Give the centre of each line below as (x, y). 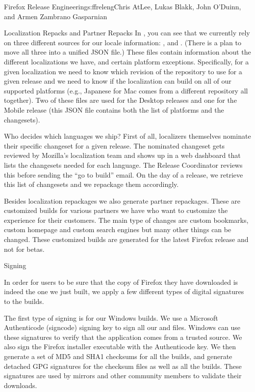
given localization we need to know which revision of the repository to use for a (123, 71)
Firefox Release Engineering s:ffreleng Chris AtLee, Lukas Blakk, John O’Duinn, (123, 6)
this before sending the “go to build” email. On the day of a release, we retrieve (124, 174)
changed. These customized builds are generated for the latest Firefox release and (126, 239)
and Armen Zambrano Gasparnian (56, 16)
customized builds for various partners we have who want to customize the (116, 210)
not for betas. (24, 249)
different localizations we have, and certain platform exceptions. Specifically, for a (127, 61)
